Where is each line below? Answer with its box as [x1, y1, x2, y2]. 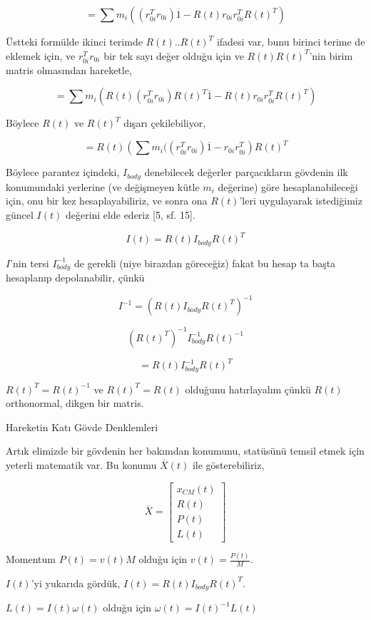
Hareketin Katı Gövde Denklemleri [6, 419, 158, 434]
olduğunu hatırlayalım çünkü [185, 381, 311, 396]
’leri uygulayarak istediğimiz [239, 193, 362, 208]
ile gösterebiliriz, [192, 458, 265, 472]
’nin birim [309, 48, 353, 63]
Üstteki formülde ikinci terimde [6, 34, 143, 48]
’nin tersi [10, 255, 49, 270]
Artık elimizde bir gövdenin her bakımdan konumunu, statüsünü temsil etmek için [6, 443, 365, 458]
